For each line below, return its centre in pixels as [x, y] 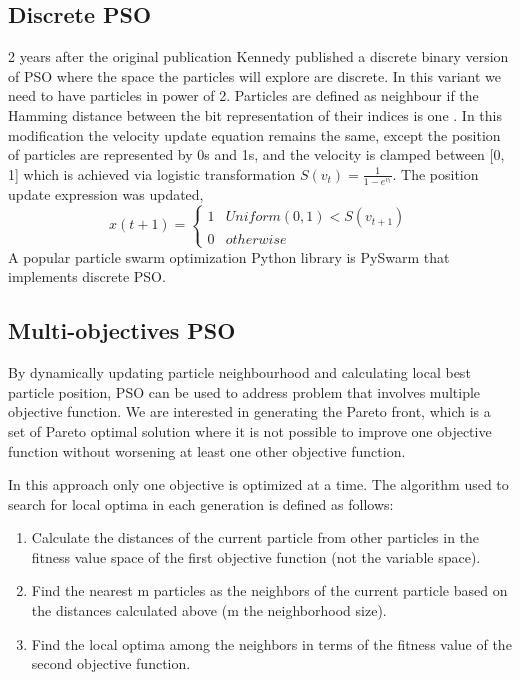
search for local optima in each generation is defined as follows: [201, 503]
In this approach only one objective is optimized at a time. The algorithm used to [258, 484]
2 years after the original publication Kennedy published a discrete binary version [258, 56]
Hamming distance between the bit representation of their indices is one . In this [255, 114]
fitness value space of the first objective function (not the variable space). [256, 556]
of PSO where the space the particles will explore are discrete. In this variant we [255, 75]
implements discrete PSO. [87, 276]
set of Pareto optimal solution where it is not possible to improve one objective [250, 430]
